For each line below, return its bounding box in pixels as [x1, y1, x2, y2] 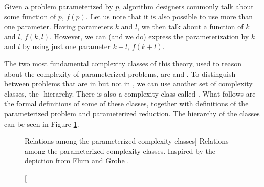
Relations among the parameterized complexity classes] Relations [25, 135, 229, 146]
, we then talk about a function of [137, 21, 244, 32]
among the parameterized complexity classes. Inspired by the [25, 145, 215, 156]
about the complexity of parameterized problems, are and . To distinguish [4, 68, 236, 79]
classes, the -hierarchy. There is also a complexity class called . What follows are [4, 88, 256, 99]
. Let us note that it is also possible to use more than [85, 11, 253, 21]
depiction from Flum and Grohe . [25, 155, 129, 166]
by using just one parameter [23, 41, 111, 52]
